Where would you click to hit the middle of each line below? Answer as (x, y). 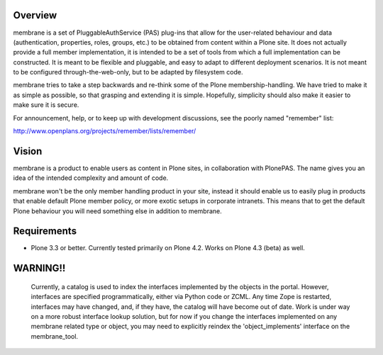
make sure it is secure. (46, 105)
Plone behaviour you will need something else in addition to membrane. (118, 211)
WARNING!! (39, 268)
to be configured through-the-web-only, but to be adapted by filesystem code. (128, 72)
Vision (28, 151)
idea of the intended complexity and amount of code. (91, 178)
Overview (35, 15)
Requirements (45, 231)
